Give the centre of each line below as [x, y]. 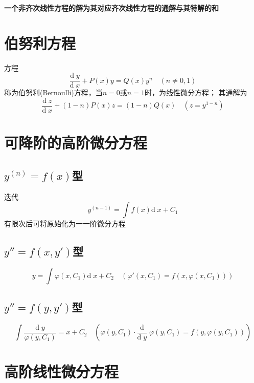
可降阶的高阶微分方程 [76, 143]
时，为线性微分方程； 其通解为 [196, 92]
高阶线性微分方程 [62, 371]
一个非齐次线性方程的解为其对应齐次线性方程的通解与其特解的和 [111, 8]
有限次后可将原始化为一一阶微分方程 [65, 224]
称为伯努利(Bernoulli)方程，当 [53, 92]
